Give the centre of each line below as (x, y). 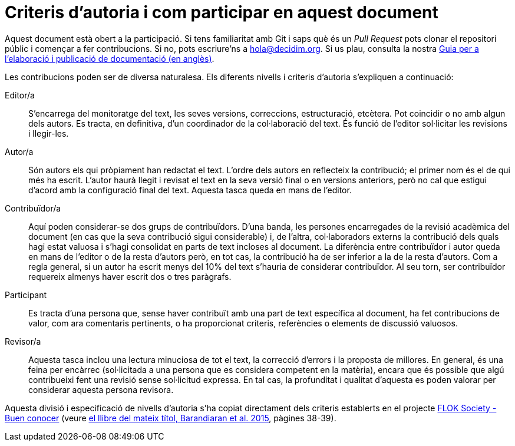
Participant (26, 295)
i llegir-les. (49, 133)
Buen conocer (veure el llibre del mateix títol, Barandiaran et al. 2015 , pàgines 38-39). (171, 418)
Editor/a (20, 95)
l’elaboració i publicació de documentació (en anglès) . (110, 58)
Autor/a (19, 151)
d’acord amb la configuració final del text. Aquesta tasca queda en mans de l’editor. (190, 190)
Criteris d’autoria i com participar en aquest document (222, 12)
